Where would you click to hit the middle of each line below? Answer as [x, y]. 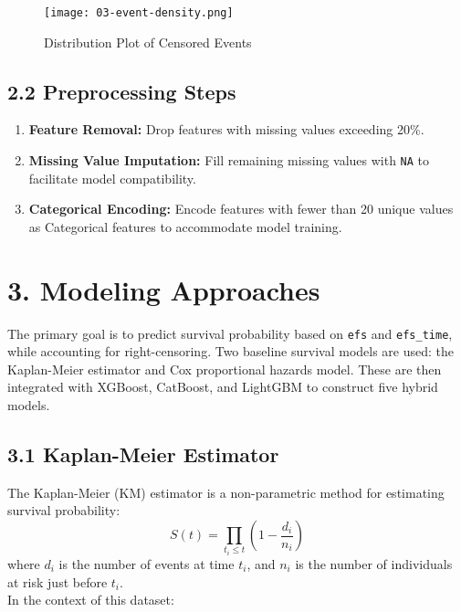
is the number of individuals [374, 564]
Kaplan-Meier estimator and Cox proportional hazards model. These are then [225, 369]
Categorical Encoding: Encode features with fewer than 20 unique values [241, 209]
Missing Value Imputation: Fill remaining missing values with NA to [229, 160]
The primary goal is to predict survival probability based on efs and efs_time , [230, 333]
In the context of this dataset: [91, 600]
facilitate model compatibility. [112, 178]
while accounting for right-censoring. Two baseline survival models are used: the [231, 351]
